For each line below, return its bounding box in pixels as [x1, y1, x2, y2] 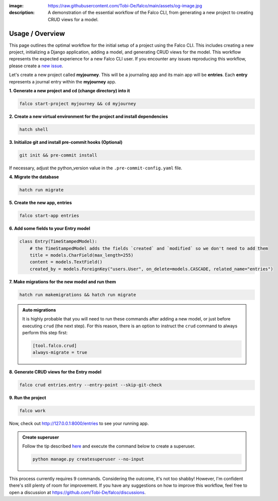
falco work [19, 408, 46, 414]
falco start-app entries [19, 213, 80, 218]
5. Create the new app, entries [9, 200, 72, 206]
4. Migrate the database [9, 174, 59, 180]
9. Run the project [9, 395, 46, 401]
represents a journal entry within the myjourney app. [9, 79, 116, 84]
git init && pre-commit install [19, 152, 98, 158]
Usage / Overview [9, 29, 65, 38]
